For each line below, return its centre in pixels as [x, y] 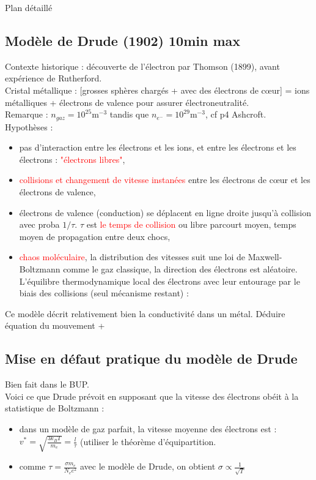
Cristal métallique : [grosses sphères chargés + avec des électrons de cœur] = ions [157, 90]
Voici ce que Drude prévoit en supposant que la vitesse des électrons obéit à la [152, 396]
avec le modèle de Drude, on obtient [148, 466]
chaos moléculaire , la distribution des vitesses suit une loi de [132, 257]
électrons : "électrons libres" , [72, 159]
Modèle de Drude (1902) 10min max [123, 40]
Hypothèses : [29, 126]
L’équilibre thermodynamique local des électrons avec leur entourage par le [160, 281]
